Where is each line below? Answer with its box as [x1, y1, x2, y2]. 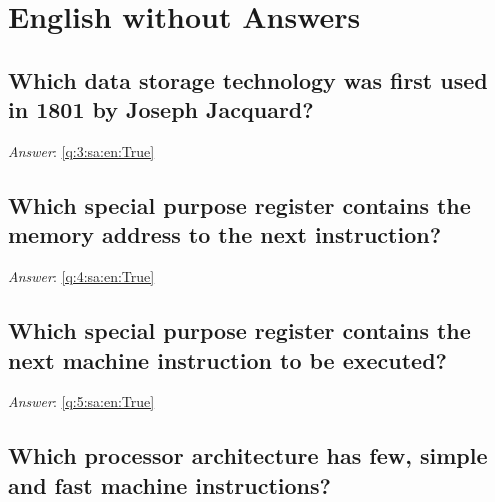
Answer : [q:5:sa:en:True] [8, 391, 155, 412]
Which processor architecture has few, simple [8, 440, 488, 471]
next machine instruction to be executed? [8, 344, 448, 375]
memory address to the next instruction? [8, 219, 442, 250]
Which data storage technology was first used [8, 64, 488, 95]
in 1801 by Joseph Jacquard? [8, 94, 314, 125]
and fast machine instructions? [8, 469, 331, 500]
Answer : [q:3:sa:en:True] [8, 140, 155, 161]
